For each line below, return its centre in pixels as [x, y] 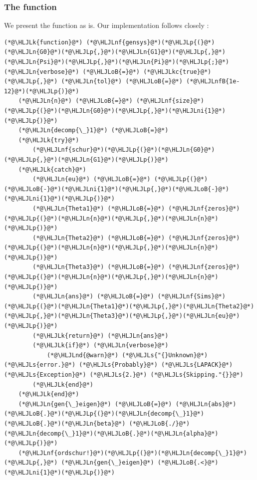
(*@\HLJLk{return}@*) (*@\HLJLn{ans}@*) [101, 336]
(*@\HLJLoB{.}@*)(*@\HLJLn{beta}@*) [65, 423]
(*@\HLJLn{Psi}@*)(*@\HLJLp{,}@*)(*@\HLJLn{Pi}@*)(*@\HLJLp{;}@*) [117, 62]
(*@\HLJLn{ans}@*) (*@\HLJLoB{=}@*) [93, 297]
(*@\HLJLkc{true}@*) [177, 72]
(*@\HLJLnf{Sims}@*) [191, 297]
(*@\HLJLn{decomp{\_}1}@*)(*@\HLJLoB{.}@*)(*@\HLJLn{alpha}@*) [111, 433]
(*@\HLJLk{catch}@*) [52, 169]
